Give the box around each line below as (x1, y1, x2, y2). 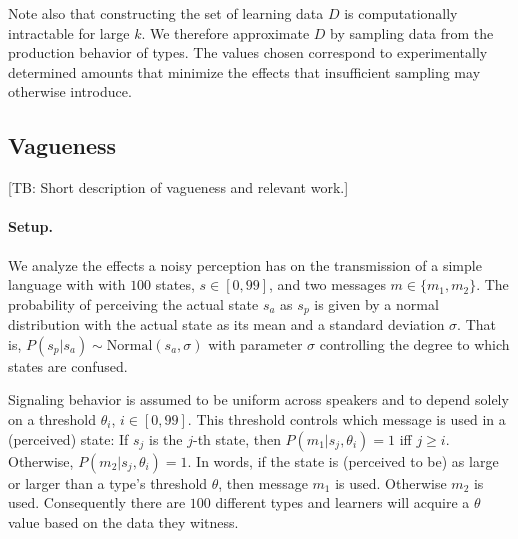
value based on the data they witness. (8, 511, 239, 532)
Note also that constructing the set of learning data (8, 3, 324, 23)
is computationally (344, 3, 458, 23)
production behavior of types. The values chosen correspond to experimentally (8, 42, 488, 63)
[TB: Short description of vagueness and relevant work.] (8, 177, 349, 198)
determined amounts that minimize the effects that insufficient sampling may (8, 61, 481, 82)
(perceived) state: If (8, 428, 129, 449)
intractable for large (8, 22, 130, 43)
